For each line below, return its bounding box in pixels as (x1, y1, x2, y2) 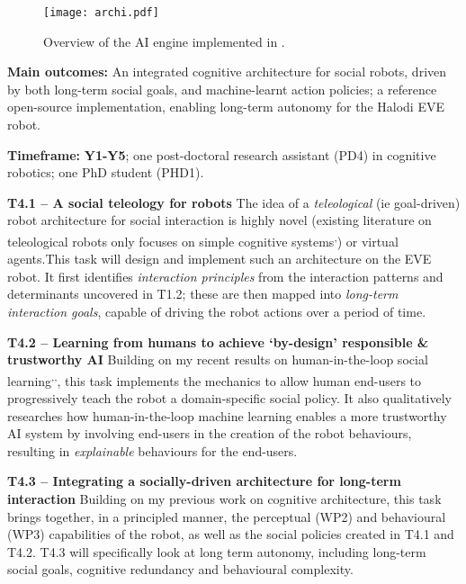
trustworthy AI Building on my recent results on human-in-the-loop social (7, 350, 428, 369)
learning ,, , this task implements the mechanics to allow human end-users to (7, 368, 422, 390)
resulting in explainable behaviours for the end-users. (7, 441, 298, 460)
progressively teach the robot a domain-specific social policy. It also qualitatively (7, 389, 453, 408)
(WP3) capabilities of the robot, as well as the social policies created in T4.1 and (7, 525, 454, 544)
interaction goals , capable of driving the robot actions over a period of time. (7, 302, 426, 321)
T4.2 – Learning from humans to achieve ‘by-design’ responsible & (7, 332, 429, 351)
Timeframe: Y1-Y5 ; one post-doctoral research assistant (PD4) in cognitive (7, 145, 436, 164)
